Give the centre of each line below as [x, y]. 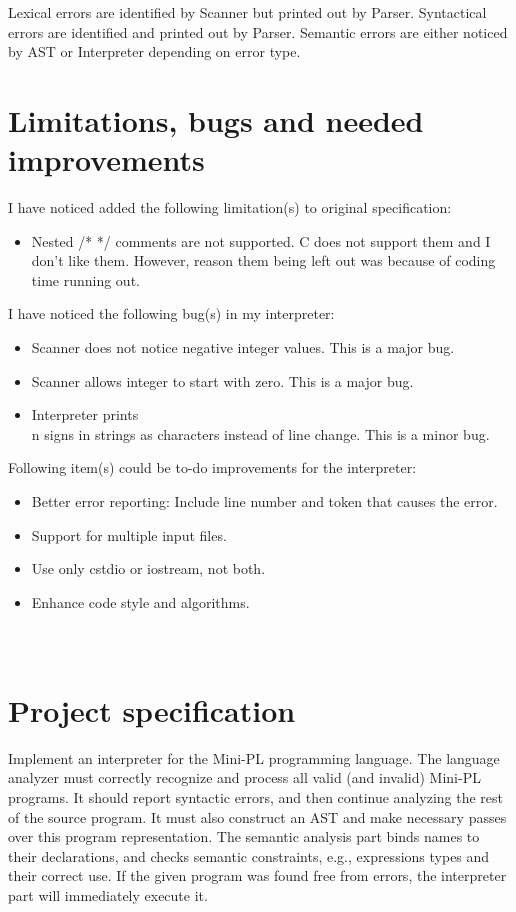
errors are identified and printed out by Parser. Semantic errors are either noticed [258, 31]
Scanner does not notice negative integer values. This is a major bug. [243, 347]
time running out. [85, 279]
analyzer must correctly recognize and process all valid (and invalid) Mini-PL [244, 777]
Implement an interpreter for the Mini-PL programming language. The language [254, 757]
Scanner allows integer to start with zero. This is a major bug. [222, 380]
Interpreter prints [85, 414]
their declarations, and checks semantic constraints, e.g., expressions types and [249, 855]
